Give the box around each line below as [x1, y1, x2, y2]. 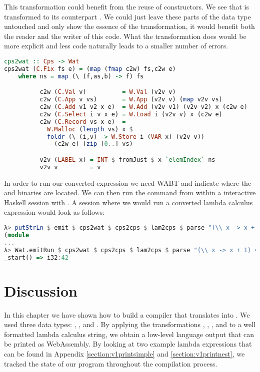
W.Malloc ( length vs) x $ [46, 125, 133, 133]
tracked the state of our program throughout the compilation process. [4, 358, 217, 369]
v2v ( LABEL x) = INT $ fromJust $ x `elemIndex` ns [39, 156, 215, 163]
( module [4, 231, 29, 239]
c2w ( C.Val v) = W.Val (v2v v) [39, 88, 176, 96]
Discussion [4, 280, 77, 301]
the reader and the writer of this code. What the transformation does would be [4, 30, 246, 41]
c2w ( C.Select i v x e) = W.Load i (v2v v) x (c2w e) [39, 110, 222, 118]
